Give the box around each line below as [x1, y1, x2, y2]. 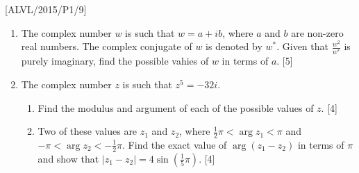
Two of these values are [37, 124, 137, 138]
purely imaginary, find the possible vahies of [21, 53, 209, 68]
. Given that [276, 39, 328, 53]
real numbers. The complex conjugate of [21, 39, 192, 53]
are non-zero [291, 25, 344, 40]
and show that [37, 151, 99, 165]
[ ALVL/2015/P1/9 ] [5, 2, 87, 16]
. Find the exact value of [122, 137, 227, 151]
